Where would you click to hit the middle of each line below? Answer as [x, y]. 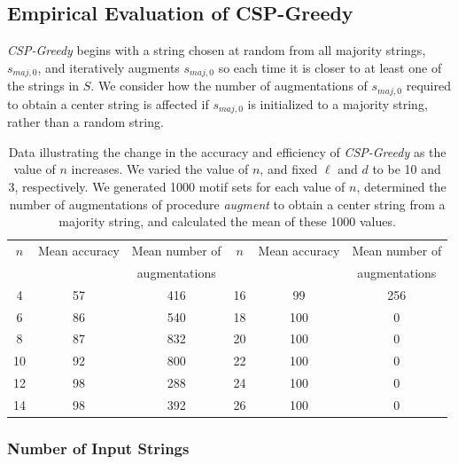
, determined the [401, 186]
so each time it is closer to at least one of [330, 67]
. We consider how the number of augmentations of [229, 86]
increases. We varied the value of [160, 169]
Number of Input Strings [98, 448]
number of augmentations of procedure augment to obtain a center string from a [227, 204]
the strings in [43, 86]
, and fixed [289, 169]
